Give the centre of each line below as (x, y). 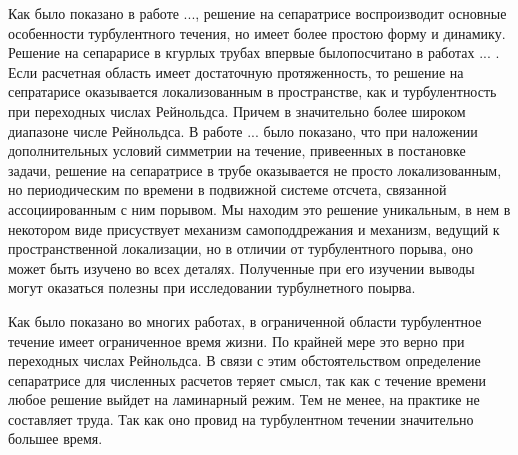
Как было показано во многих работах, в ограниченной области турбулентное (245, 320)
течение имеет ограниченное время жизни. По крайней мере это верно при (236, 340)
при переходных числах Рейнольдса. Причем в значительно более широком (237, 110)
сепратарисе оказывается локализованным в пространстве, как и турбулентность (252, 91)
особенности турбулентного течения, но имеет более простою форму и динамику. (257, 32)
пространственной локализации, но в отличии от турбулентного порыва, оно (241, 248)
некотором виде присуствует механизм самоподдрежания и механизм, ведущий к (254, 228)
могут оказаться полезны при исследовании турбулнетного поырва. (212, 287)
